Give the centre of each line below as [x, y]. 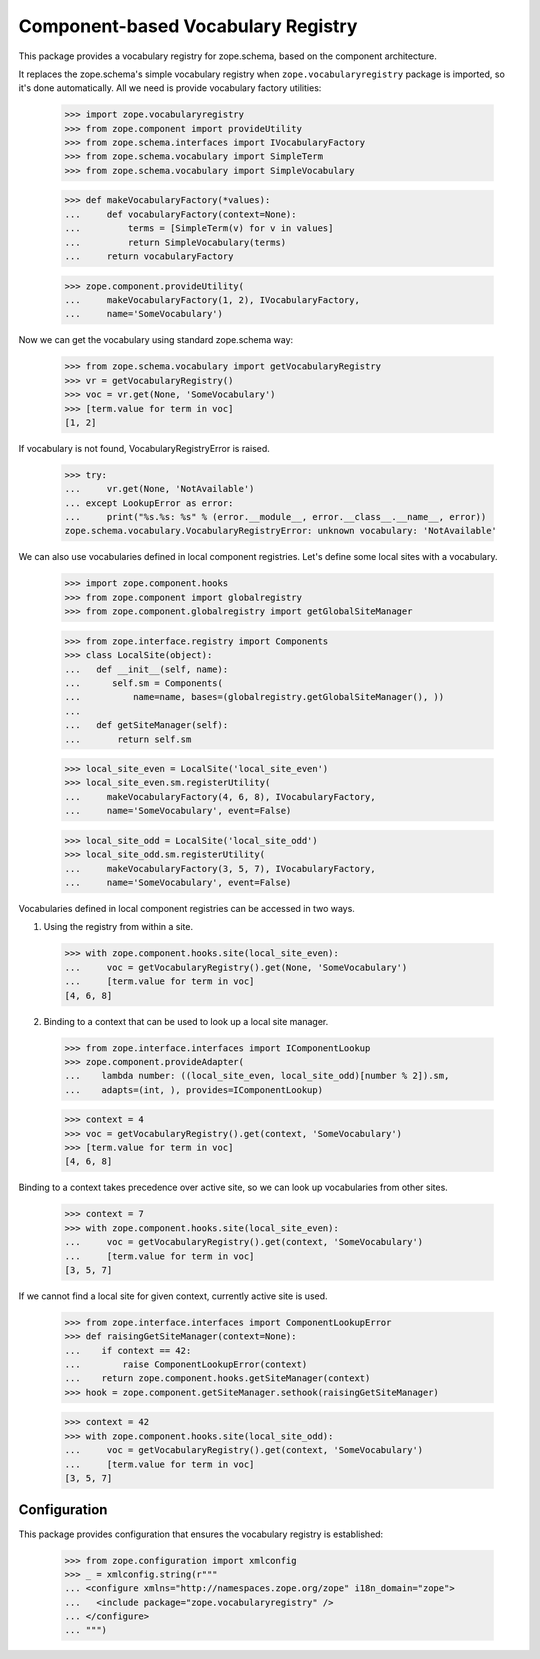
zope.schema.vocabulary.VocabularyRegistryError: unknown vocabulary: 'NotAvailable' [280, 531]
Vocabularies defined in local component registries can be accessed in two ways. [186, 908]
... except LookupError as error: [149, 503]
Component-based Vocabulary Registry [188, 26]
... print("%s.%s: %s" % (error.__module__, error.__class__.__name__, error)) [275, 517]
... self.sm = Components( [144, 683]
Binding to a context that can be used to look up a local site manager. [186, 1021]
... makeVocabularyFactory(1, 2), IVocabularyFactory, [212, 299]
